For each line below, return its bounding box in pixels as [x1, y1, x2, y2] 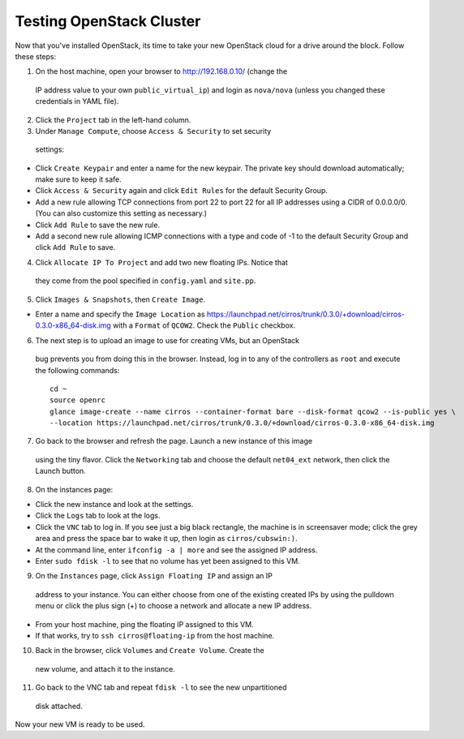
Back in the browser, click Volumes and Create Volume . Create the [35, 646, 264, 655]
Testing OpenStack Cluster [15, 12, 201, 30]
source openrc [49, 396, 105, 405]
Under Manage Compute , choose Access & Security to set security [35, 126, 272, 135]
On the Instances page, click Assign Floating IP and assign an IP [35, 571, 273, 581]
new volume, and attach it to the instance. [35, 664, 176, 673]
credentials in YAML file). [35, 97, 119, 106]
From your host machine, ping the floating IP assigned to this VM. [35, 619, 255, 629]
